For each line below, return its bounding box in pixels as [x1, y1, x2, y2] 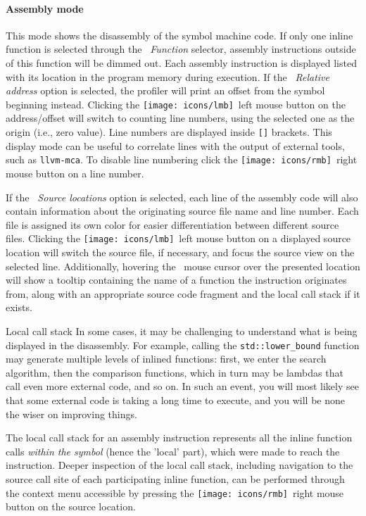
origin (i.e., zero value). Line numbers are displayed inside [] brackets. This [6, 125, 332, 139]
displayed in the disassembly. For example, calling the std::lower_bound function [6, 337, 360, 352]
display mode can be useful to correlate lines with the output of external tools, [6, 138, 345, 153]
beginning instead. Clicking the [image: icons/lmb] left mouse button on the [6, 96, 346, 111]
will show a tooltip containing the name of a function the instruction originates [6, 272, 347, 287]
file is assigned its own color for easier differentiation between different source [6, 217, 339, 232]
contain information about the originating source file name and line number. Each [6, 203, 359, 218]
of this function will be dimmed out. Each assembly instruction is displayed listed [6, 55, 357, 70]
